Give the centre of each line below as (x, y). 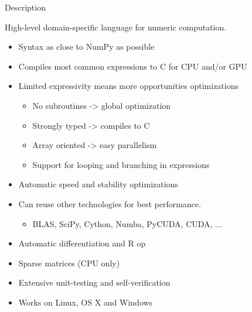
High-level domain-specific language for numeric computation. (116, 27)
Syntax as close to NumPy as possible (86, 47)
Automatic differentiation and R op (82, 243)
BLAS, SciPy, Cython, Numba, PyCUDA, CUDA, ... (127, 223)
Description (25, 7)
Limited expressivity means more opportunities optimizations (128, 86)
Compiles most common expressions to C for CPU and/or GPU (133, 66)
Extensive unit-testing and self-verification (94, 282)
